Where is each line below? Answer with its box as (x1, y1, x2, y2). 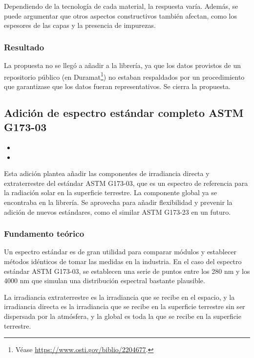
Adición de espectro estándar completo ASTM (4, 105, 244, 120)
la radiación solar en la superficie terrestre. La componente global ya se (4, 187, 217, 198)
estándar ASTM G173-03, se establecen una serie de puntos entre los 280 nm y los (4, 266, 250, 276)
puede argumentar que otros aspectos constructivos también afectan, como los (4, 10, 237, 21)
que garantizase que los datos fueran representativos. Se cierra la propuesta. (4, 81, 231, 91)
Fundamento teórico (4, 227, 85, 240)
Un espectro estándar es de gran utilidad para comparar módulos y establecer (4, 246, 236, 257)
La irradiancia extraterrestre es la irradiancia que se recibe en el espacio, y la (4, 291, 235, 302)
